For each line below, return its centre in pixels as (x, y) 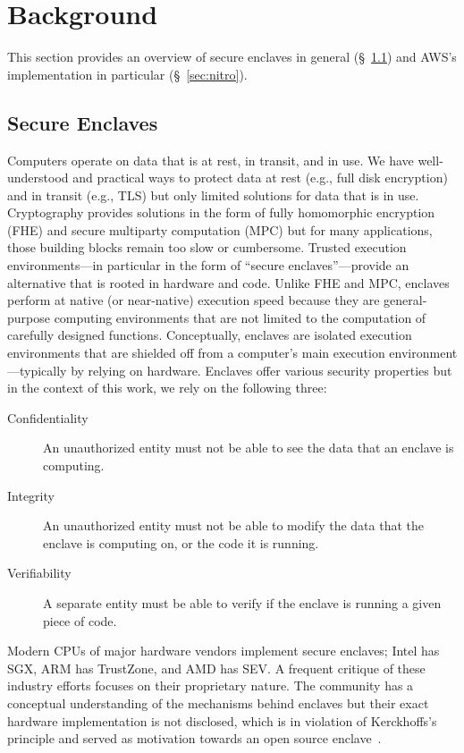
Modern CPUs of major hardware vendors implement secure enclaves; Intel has (224, 651)
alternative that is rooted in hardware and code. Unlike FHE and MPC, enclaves (228, 282)
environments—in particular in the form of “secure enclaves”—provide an (208, 265)
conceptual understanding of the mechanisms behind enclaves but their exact (218, 702)
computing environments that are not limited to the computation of (240, 317)
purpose (29, 317)
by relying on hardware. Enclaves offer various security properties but (262, 370)
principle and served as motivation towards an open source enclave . (194, 738)
